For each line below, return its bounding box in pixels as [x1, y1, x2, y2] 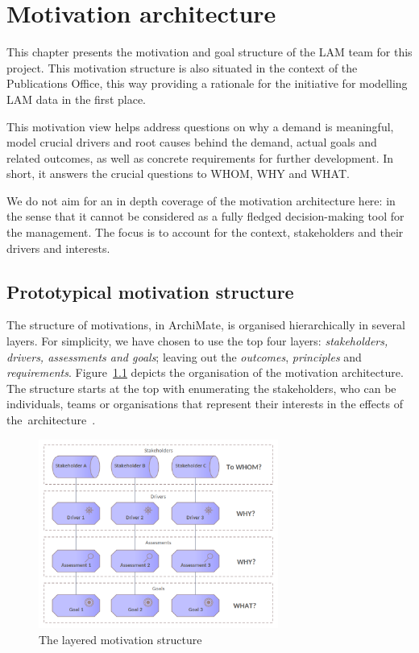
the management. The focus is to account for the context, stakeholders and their [6, 224, 404, 241]
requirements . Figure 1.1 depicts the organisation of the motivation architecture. [6, 364, 404, 381]
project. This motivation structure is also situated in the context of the [6, 59, 358, 76]
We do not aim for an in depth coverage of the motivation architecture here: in [6, 192, 396, 209]
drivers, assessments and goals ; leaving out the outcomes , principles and [6, 348, 362, 365]
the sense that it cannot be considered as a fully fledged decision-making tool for [6, 208, 404, 225]
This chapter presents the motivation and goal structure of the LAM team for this [6, 43, 413, 60]
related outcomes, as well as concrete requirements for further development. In [6, 149, 394, 166]
